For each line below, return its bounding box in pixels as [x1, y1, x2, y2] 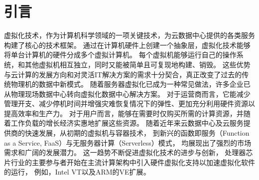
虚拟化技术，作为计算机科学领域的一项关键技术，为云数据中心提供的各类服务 [4, 30, 255, 40]
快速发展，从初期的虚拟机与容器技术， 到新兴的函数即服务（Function [24, 128, 250, 138]
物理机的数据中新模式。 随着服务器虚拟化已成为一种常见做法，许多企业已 [10, 79, 251, 89]
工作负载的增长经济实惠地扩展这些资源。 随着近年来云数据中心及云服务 [10, 118, 244, 128]
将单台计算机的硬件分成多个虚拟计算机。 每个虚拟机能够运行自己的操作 [4, 49, 237, 60]
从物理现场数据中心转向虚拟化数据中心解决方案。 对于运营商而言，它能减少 [4, 88, 251, 99]
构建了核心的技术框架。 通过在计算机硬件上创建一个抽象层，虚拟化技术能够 [4, 39, 251, 50]
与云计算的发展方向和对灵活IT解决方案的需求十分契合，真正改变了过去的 [4, 69, 242, 79]
